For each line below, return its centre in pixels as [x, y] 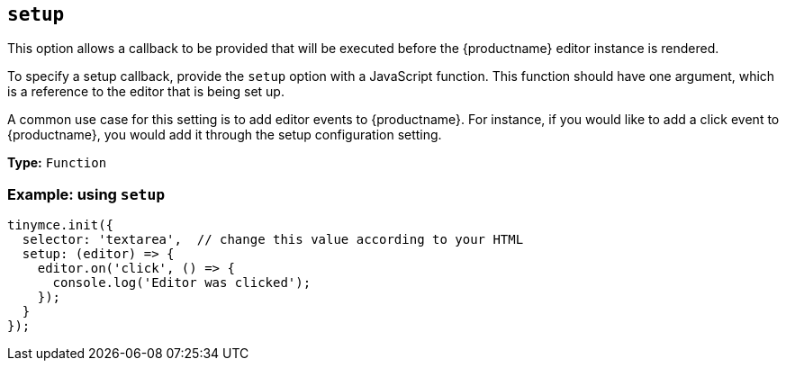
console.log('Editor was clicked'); [182, 283]
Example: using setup [86, 194]
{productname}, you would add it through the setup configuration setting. [225, 135]
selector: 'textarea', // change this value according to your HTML [273, 240]
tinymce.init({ [61, 225]
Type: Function [57, 163]
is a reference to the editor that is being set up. [146, 92]
